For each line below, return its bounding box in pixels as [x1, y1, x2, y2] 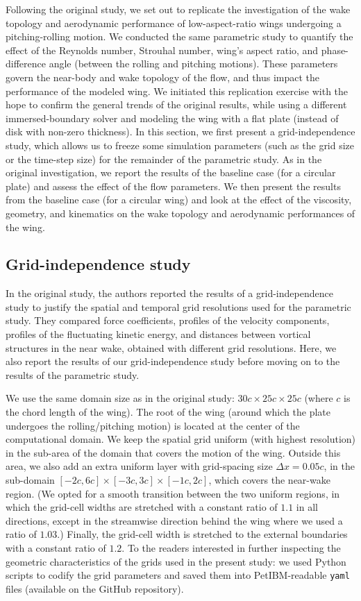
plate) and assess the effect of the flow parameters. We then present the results [6, 178, 341, 193]
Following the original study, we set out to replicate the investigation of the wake [6, 2, 351, 16]
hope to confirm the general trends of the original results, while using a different [6, 97, 347, 112]
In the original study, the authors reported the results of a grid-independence [6, 286, 333, 300]
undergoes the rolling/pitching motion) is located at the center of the [6, 418, 300, 432]
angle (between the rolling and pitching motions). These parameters [49, 56, 338, 71]
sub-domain [6, 473, 55, 487]
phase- [321, 42, 349, 57]
